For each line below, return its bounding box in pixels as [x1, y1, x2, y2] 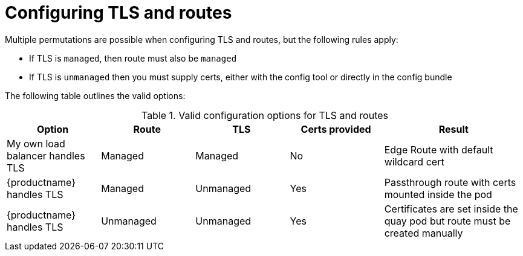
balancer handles [7, 149, 85, 162]
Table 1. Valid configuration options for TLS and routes [141, 109, 389, 121]
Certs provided [300, 123, 371, 135]
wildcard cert [384, 155, 444, 168]
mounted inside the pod [384, 188, 492, 200]
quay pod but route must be [384, 214, 511, 227]
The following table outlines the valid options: [5, 90, 186, 101]
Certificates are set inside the [384, 202, 518, 215]
